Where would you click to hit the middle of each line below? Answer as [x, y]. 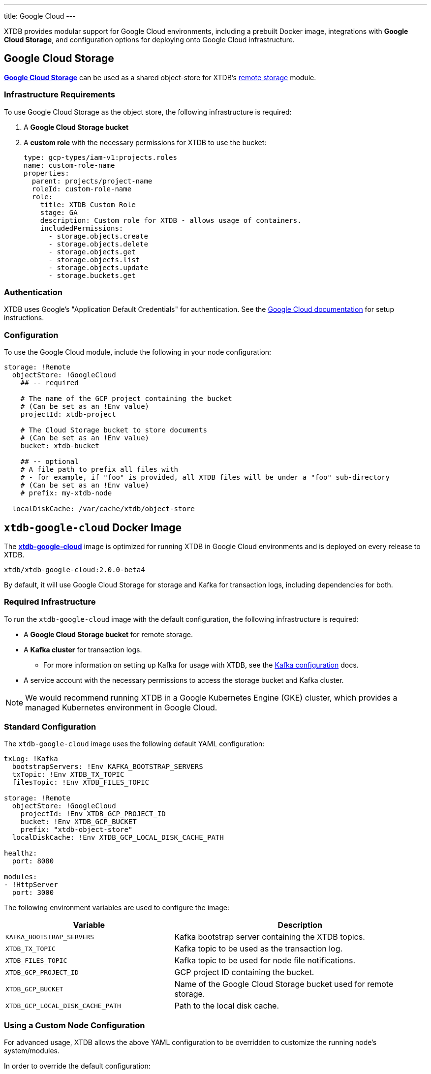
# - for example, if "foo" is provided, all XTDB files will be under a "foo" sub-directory [205, 477]
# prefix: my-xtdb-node [66, 493]
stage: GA [59, 212]
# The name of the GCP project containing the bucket [126, 399]
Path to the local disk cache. [227, 1006]
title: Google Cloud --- [40, 16]
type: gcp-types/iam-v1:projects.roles [100, 157]
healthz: [21, 853]
